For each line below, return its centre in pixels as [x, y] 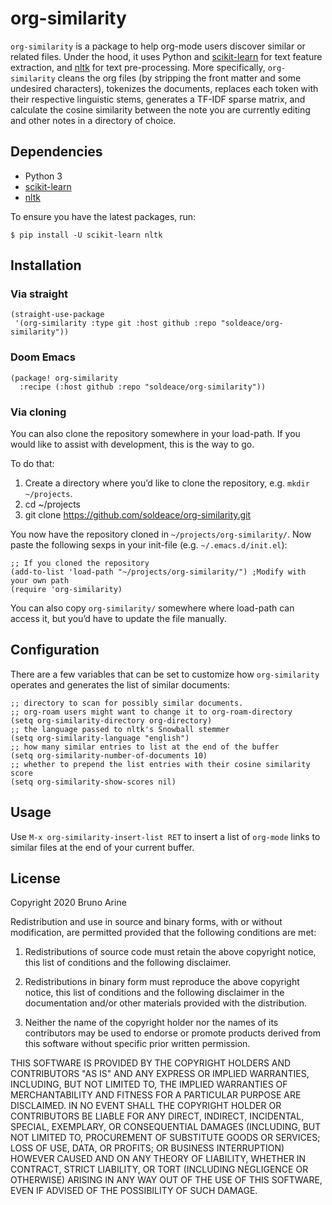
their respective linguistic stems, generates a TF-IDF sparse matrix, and [158, 99]
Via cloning [38, 412]
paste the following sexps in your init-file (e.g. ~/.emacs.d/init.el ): [149, 545]
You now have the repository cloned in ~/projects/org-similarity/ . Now [161, 534]
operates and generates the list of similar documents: [120, 684]
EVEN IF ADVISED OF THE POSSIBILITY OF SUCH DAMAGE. [134, 1191]
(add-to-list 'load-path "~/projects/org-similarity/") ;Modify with [158, 572]
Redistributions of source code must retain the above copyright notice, [170, 952]
